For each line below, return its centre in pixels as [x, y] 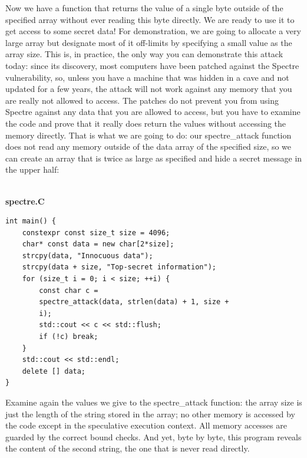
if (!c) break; [69, 337]
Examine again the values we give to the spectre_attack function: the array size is [154, 402]
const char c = [69, 290]
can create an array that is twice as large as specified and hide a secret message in [154, 158]
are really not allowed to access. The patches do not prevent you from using [142, 100]
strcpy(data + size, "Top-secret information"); [119, 267]
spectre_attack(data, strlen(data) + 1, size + [134, 302]
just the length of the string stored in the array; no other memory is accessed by [150, 413]
